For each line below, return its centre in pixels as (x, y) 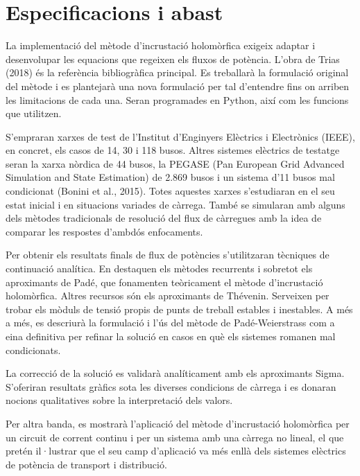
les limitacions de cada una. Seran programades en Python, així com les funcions (177, 99)
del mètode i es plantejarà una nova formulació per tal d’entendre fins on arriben (178, 86)
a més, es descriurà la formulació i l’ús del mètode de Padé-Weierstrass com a (170, 323)
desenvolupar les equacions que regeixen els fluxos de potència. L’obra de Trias (173, 59)
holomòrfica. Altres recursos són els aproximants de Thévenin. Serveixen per (168, 296)
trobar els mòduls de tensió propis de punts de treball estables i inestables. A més (179, 309)
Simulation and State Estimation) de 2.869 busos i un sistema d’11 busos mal (170, 177)
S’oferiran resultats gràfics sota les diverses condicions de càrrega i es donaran (171, 386)
